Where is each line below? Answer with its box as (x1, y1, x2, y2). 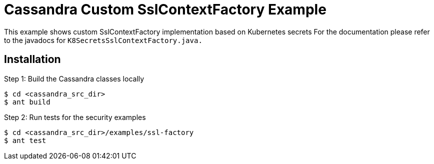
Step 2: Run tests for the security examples (4, 112, 146, 121)
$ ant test (4, 136, 46, 144)
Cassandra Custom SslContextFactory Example (4, 1, 326, 18)
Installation (4, 53, 61, 66)
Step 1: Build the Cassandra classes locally (4, 74, 144, 83)
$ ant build (4, 97, 50, 106)
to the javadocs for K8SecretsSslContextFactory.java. (4, 35, 202, 44)
